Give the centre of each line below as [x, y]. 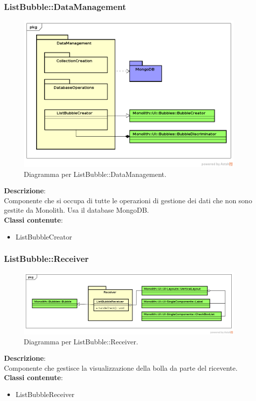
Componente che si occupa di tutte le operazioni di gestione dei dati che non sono [128, 200]
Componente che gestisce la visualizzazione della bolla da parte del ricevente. [121, 367]
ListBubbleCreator [44, 236]
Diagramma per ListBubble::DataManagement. [95, 174]
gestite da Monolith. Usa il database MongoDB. [77, 210]
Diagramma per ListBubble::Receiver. [81, 341]
